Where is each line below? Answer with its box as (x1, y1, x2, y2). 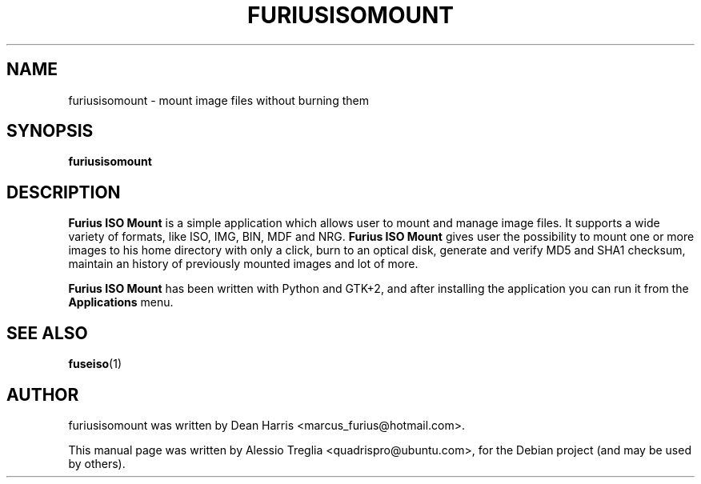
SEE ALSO (6, 322, 88, 343)
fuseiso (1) (68, 357, 122, 371)
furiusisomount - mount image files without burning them (68, 93, 369, 107)
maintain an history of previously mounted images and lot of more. (68, 257, 419, 271)
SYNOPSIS (6, 121, 94, 142)
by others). (68, 456, 126, 470)
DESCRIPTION (6, 182, 121, 202)
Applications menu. (68, 295, 174, 310)
